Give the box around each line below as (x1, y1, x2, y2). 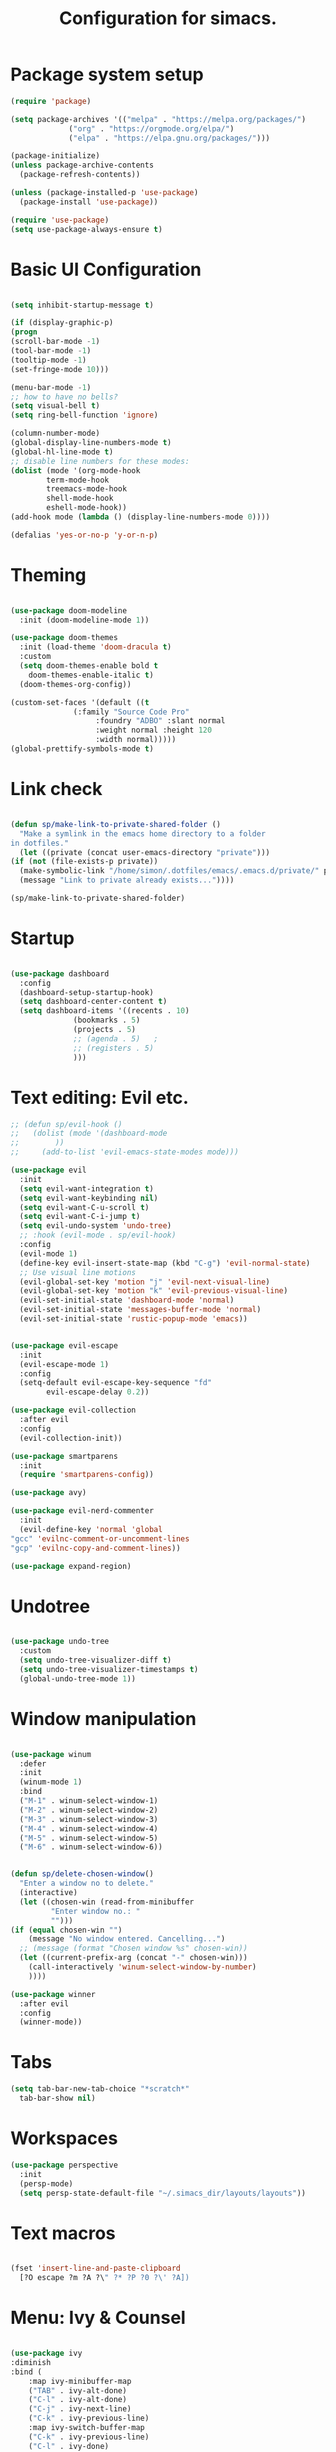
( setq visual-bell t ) (10, 401, 101, 411)
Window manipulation (10, 1707, 197, 1730)
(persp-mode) (19, 2178, 74, 2189)
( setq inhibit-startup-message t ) (10, 300, 155, 310)
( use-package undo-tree (10, 1637, 110, 1647)
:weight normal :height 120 (95, 725, 213, 736)
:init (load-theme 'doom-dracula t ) (19, 642, 172, 652)
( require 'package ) (10, 96, 92, 106)
